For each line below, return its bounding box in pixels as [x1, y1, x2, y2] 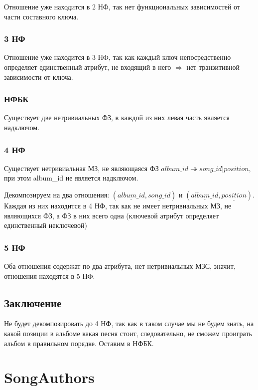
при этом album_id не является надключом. [4, 173, 138, 183]
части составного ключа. [4, 11, 79, 21]
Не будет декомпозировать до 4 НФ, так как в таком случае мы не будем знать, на [4, 318, 254, 329]
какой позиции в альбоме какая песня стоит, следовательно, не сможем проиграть [4, 328, 252, 338]
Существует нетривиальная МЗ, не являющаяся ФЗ [4, 163, 159, 173]
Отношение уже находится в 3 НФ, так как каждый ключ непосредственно [4, 52, 231, 62]
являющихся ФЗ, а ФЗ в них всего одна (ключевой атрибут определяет [4, 210, 219, 220]
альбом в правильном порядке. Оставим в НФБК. [4, 338, 154, 348]
